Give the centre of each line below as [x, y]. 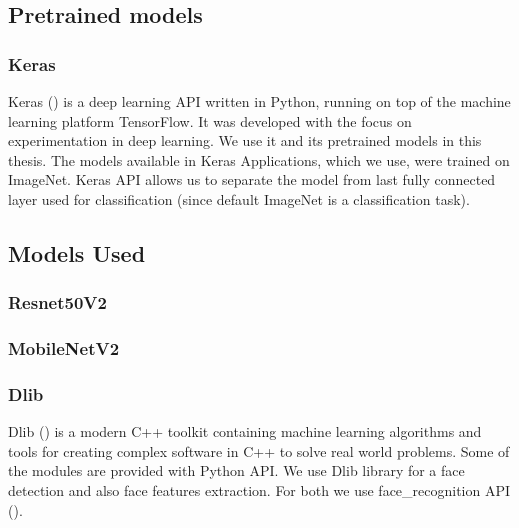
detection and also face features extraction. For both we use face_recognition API [259, 490]
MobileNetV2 [64, 348]
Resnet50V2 [57, 302]
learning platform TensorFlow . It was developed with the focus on [210, 120]
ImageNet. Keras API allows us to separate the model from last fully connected [252, 179]
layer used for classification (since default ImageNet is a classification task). [239, 198]
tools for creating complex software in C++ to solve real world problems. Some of [259, 450]
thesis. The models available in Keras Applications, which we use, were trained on [259, 159]
